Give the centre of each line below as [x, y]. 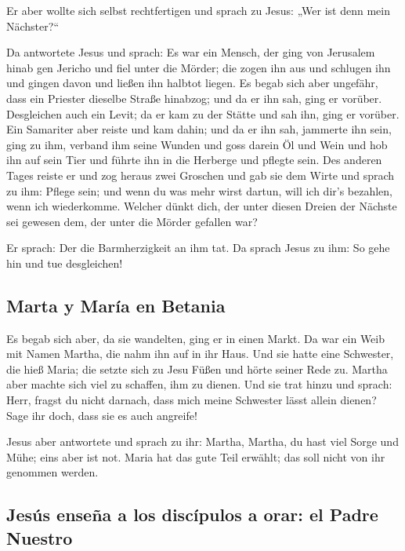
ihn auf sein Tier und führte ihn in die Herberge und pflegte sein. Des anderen [194, 160]
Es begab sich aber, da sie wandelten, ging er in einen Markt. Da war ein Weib [195, 338]
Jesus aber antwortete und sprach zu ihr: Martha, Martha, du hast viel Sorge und [202, 442]
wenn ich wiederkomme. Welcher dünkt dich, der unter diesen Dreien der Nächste [202, 206]
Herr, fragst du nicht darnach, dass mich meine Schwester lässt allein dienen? [192, 400]
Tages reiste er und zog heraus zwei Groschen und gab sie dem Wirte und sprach [201, 175]
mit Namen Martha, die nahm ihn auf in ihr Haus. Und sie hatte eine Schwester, [200, 354]
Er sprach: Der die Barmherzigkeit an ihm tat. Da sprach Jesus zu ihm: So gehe [198, 248]
